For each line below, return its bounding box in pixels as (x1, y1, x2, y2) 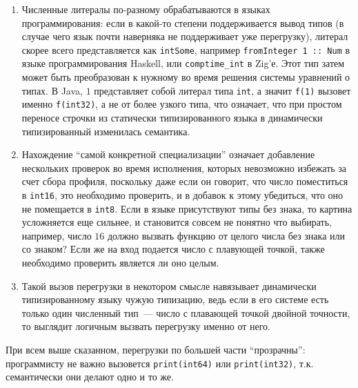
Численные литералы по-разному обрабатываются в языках (21, 2, 270, 16)
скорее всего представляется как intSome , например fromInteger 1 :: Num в (21, 42, 350, 57)
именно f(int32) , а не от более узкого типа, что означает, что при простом (21, 97, 342, 111)
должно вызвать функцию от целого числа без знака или (107, 228, 345, 242)
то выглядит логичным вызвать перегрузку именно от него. (21, 319, 271, 333)
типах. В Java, (21, 83, 83, 97)
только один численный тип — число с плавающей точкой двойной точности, (21, 305, 350, 320)
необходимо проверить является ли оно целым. (21, 255, 219, 270)
